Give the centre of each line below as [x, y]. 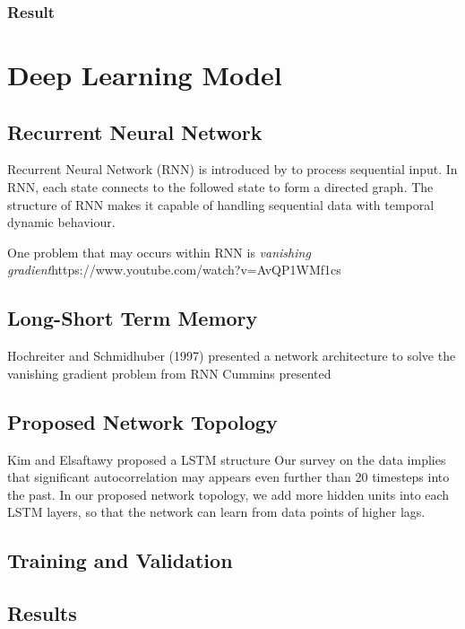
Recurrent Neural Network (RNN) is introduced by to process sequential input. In [232, 169]
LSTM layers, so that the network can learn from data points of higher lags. [216, 512]
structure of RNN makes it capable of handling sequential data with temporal [221, 204]
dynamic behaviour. [61, 222]
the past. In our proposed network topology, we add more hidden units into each [228, 494]
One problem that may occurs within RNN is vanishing [159, 252]
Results [42, 613]
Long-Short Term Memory [133, 318]
